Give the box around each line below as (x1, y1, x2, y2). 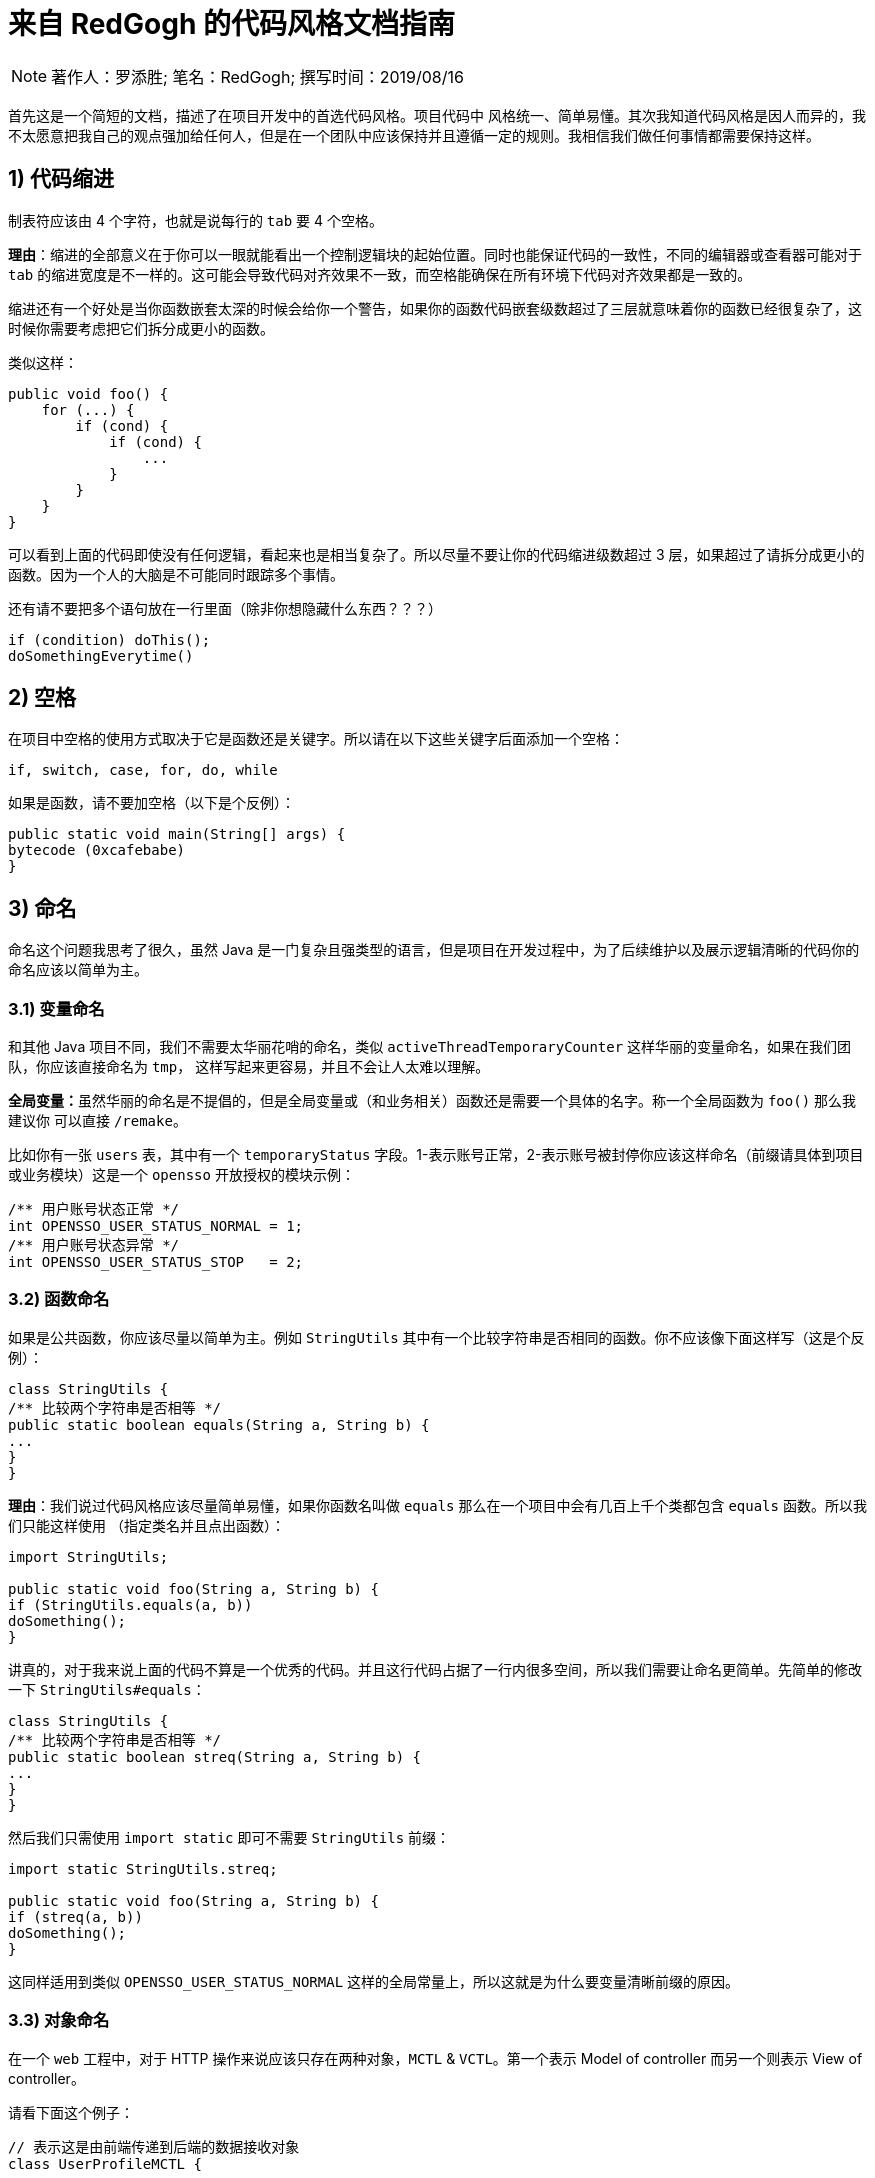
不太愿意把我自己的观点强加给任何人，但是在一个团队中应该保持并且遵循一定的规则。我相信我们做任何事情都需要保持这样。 (8, 126, 820, 144)
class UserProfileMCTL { (8, 2155, 202, 2172)
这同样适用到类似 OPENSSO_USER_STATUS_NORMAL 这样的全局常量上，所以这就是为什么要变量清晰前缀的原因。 (8, 1972, 740, 1990)
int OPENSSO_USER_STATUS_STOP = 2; (8, 1254, 304, 1271)
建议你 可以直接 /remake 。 (8, 1112, 187, 1130)
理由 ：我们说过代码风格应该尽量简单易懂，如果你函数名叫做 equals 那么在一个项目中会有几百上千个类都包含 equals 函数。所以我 (8, 1496, 867, 1514)
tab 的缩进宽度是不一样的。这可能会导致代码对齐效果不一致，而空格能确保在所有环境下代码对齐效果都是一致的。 (8, 265, 752, 283)
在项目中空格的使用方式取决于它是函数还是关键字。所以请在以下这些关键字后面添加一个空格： (8, 730, 624, 748)
